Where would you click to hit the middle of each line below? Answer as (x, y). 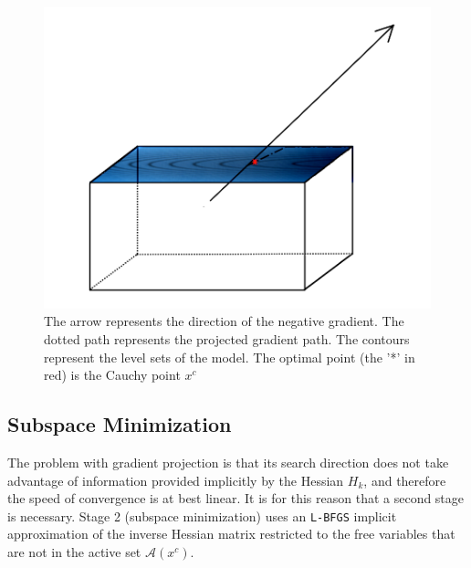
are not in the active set (74, 551)
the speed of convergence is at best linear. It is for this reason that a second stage (236, 498)
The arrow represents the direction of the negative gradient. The (224, 321)
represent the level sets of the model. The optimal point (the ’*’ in (230, 357)
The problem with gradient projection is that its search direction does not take (228, 462)
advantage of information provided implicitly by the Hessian (176, 480)
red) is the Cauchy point (112, 375)
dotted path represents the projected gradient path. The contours (227, 338)
